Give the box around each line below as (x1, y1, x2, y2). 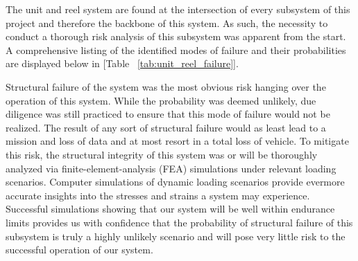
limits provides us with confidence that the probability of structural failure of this (6, 215, 353, 229)
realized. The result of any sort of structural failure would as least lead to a (6, 120, 326, 134)
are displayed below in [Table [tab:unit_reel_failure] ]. (6, 56, 239, 71)
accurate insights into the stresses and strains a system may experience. (6, 188, 310, 202)
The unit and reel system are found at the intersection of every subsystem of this (6, 2, 350, 16)
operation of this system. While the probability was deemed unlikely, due (6, 93, 316, 107)
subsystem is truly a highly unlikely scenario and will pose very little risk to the (6, 228, 346, 243)
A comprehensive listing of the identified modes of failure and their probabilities (6, 42, 346, 57)
